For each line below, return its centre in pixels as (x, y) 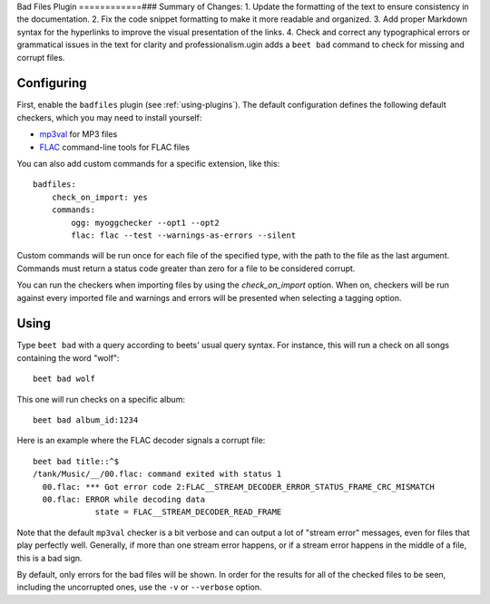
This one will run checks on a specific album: (101, 399)
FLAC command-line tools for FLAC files (115, 147)
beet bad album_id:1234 (86, 420)
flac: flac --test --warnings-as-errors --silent (184, 235)
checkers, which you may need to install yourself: (109, 117)
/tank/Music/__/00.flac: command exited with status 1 (157, 474)
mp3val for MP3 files (78, 134)
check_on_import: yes (100, 197)
